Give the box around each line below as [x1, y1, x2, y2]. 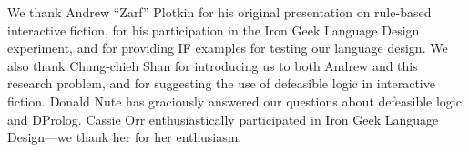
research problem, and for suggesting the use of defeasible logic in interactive [7, 74, 435, 93]
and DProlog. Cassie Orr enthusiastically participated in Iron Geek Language [7, 109, 439, 128]
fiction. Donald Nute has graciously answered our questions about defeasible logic [7, 91, 462, 110]
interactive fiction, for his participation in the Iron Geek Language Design [7, 20, 420, 39]
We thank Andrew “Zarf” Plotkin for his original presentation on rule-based [7, 3, 432, 21]
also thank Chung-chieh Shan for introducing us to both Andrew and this [7, 56, 418, 75]
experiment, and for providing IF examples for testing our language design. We [7, 38, 448, 57]
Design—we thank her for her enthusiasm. [7, 127, 242, 147]
